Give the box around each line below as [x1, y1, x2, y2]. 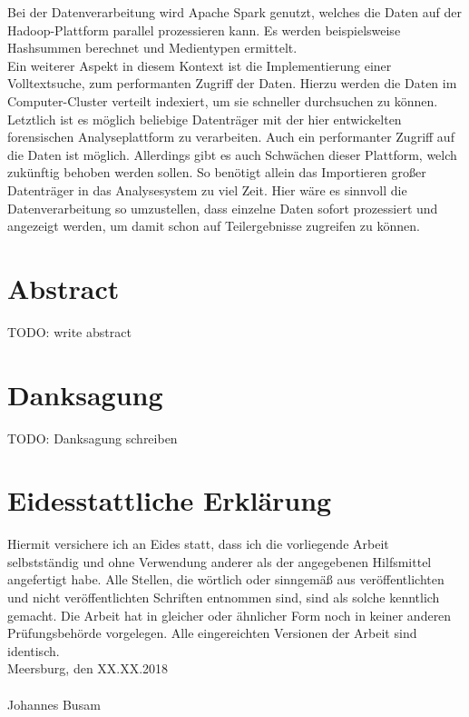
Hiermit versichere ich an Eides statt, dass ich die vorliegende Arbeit [7, 534, 389, 553]
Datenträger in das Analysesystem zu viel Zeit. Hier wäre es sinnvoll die [7, 180, 407, 199]
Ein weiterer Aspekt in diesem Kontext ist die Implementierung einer [7, 55, 392, 75]
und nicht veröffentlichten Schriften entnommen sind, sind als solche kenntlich [7, 588, 440, 607]
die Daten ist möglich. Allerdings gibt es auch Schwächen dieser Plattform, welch [7, 144, 457, 164]
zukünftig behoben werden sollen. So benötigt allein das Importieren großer [7, 163, 426, 182]
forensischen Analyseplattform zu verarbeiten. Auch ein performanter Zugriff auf [7, 127, 454, 146]
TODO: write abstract [7, 322, 132, 341]
